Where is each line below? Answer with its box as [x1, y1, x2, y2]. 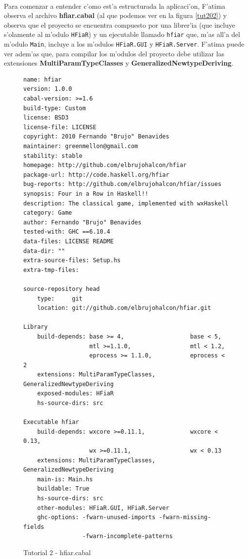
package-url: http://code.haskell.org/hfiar [23, 171, 169, 178]
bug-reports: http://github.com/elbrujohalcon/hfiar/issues [23, 181, 222, 188]
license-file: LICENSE [23, 123, 97, 131]
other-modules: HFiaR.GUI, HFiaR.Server [37, 504, 169, 511]
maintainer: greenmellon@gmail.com [23, 143, 138, 150]
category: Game [23, 209, 72, 217]
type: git [37, 295, 83, 302]
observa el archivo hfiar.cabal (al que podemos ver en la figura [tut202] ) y [4, 10, 227, 20]
